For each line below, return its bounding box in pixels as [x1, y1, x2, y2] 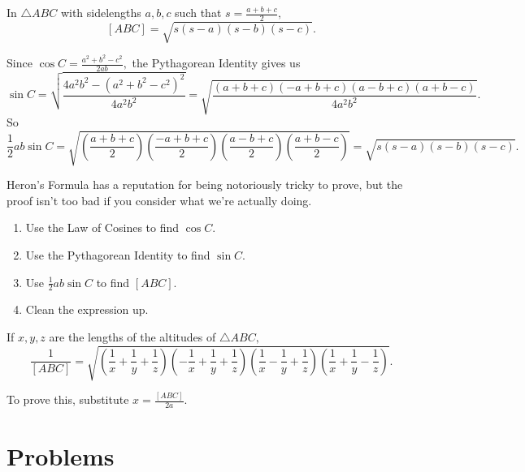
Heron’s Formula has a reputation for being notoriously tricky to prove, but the [7, 176, 403, 193]
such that [175, 4, 222, 20]
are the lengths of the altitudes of [49, 328, 216, 345]
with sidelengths [60, 4, 141, 20]
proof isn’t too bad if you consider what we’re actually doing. [7, 191, 312, 208]
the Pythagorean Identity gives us [132, 54, 301, 71]
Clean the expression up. [25, 301, 149, 318]
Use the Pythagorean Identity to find [25, 247, 210, 264]
